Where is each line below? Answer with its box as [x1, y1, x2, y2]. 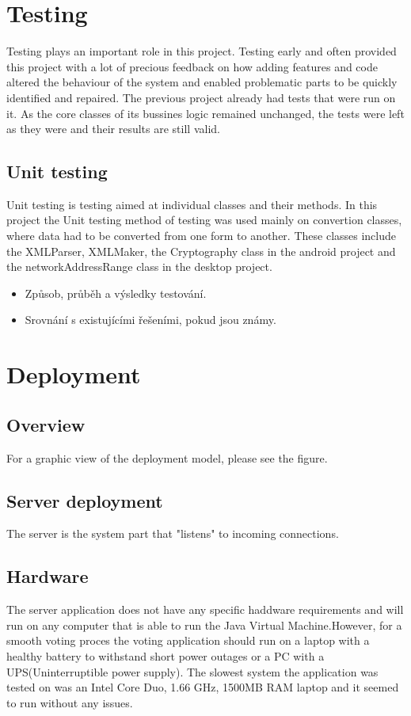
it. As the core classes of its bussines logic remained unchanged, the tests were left [6, 105, 405, 121]
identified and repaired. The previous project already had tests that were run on [6, 89, 396, 105]
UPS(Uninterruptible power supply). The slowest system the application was [6, 663, 379, 680]
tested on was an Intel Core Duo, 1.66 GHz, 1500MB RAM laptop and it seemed [6, 679, 399, 695]
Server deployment [6, 488, 163, 512]
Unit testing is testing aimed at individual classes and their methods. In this [6, 196, 378, 212]
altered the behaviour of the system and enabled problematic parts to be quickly [6, 74, 398, 90]
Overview [6, 412, 86, 436]
